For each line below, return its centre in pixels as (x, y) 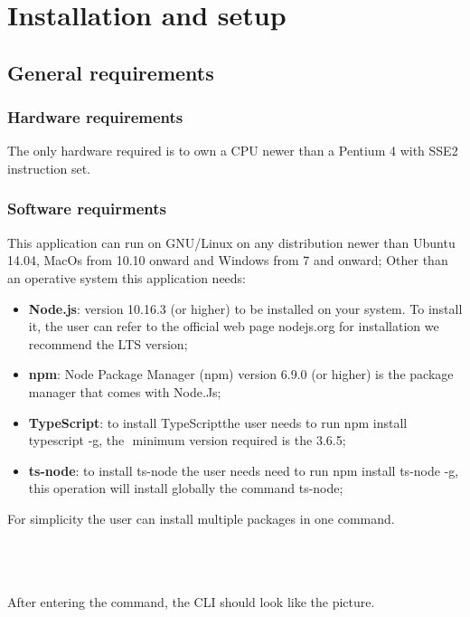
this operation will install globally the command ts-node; (186, 488)
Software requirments (87, 209)
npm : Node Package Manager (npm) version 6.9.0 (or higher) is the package (241, 374)
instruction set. (49, 168)
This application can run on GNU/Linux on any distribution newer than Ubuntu (231, 242)
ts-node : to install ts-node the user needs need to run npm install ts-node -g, (244, 470)
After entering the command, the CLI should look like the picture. (191, 602)
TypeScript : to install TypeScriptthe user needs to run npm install (218, 422)
